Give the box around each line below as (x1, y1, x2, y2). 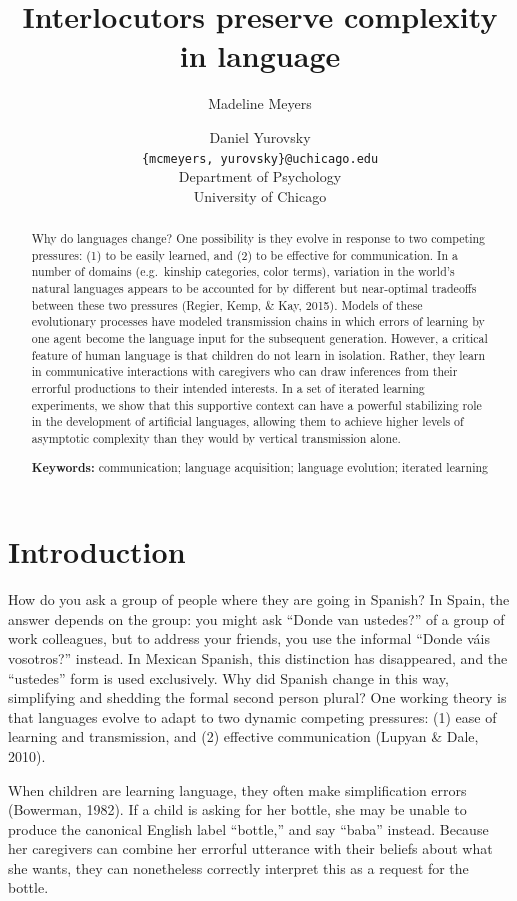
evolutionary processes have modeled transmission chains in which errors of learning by (31, 313, 485, 330)
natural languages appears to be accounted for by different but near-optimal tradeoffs (31, 280, 477, 297)
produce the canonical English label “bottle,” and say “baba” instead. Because (8, 818, 489, 839)
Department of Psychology (178, 166, 342, 187)
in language (179, 35, 341, 76)
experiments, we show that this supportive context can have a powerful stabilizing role (31, 396, 482, 413)
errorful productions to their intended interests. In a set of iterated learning (31, 380, 425, 397)
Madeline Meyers (208, 93, 312, 114)
